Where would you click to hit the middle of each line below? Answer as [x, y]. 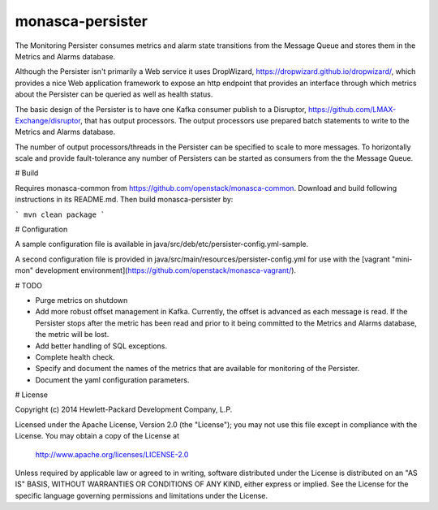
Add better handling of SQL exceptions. [101, 346]
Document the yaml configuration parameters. [112, 380]
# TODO [28, 285]
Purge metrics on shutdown [82, 300]
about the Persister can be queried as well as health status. [114, 94]
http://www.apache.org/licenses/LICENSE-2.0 [112, 454]
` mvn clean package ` [60, 214]
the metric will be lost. [72, 335]
